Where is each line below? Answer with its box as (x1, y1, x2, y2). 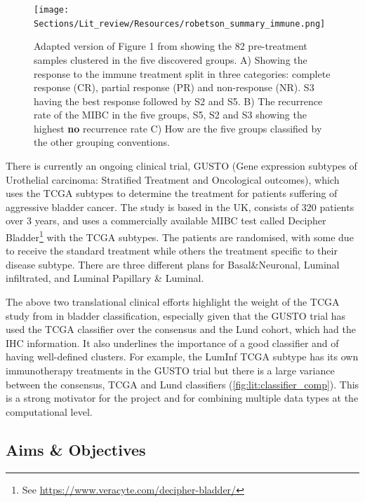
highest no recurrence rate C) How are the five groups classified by (34, 121, 322, 135)
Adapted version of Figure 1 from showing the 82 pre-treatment (34, 39, 307, 53)
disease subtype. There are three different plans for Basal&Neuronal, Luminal (6, 257, 340, 271)
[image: (34, 5, 69, 15)
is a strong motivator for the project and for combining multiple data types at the (6, 391, 359, 405)
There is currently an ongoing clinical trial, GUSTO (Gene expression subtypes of (6, 158, 357, 173)
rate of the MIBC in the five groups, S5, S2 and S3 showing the (34, 107, 307, 122)
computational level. (6, 404, 93, 419)
